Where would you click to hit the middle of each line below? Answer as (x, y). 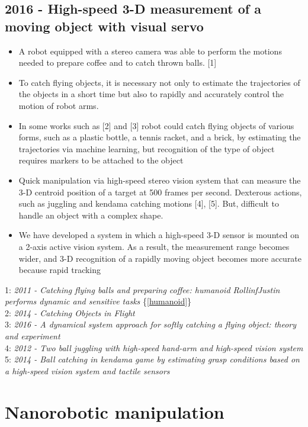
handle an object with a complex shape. (91, 215)
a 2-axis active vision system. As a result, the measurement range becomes (154, 246)
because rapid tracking (60, 270)
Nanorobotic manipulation (115, 411)
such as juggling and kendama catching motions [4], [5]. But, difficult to (149, 203)
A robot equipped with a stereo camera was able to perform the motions (150, 51)
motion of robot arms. (59, 105)
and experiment (33, 336)
